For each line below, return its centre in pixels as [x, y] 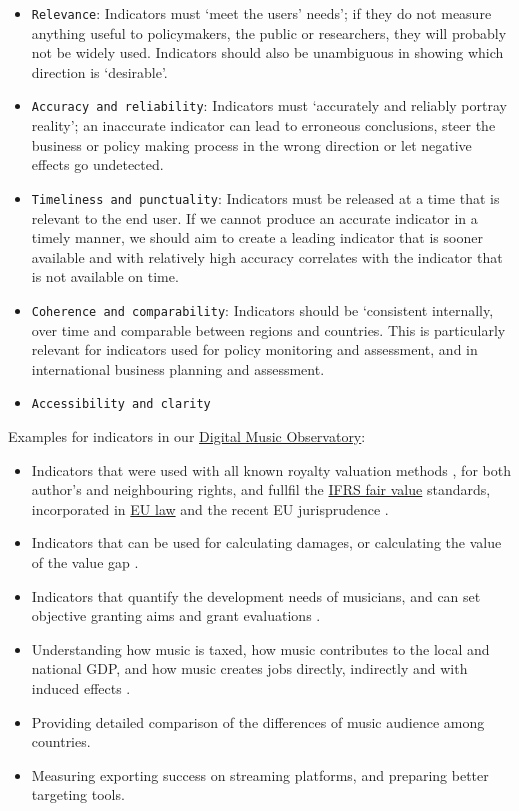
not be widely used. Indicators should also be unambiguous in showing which [267, 52]
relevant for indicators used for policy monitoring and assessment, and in [254, 349]
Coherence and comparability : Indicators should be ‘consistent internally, [262, 309]
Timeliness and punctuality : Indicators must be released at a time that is [265, 197]
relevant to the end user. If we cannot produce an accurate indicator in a [254, 217]
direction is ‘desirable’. [99, 71]
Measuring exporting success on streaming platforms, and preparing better [260, 774]
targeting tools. [78, 794]
